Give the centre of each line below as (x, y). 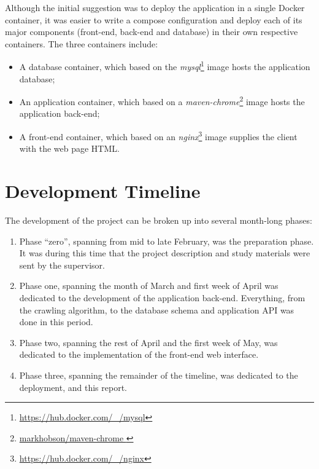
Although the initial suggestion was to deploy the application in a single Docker (155, 7)
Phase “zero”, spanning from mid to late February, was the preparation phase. (167, 241)
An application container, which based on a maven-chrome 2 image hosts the (162, 100)
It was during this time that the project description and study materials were (165, 253)
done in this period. (56, 322)
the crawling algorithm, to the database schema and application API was (157, 309)
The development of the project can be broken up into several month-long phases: (159, 220)
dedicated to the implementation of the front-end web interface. (139, 354)
